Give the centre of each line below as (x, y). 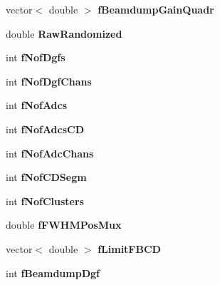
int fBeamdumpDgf (53, 273)
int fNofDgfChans (49, 81)
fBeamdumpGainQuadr (156, 9)
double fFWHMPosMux (64, 225)
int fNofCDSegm (46, 177)
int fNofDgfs (36, 57)
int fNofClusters (45, 201)
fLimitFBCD (129, 248)
